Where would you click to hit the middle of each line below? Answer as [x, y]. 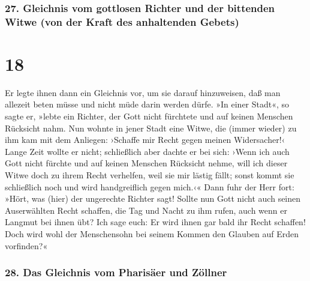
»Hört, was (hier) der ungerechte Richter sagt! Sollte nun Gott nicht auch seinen [153, 198]
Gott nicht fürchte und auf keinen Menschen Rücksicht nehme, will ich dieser [146, 163]
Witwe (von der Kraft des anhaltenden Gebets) [122, 21]
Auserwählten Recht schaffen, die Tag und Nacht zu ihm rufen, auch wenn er [146, 210]
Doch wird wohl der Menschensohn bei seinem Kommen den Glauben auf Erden [152, 234]
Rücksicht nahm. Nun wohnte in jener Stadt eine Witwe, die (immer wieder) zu [151, 128]
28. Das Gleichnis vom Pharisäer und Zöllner [116, 272]
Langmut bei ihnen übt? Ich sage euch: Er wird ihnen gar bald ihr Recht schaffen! [155, 222]
